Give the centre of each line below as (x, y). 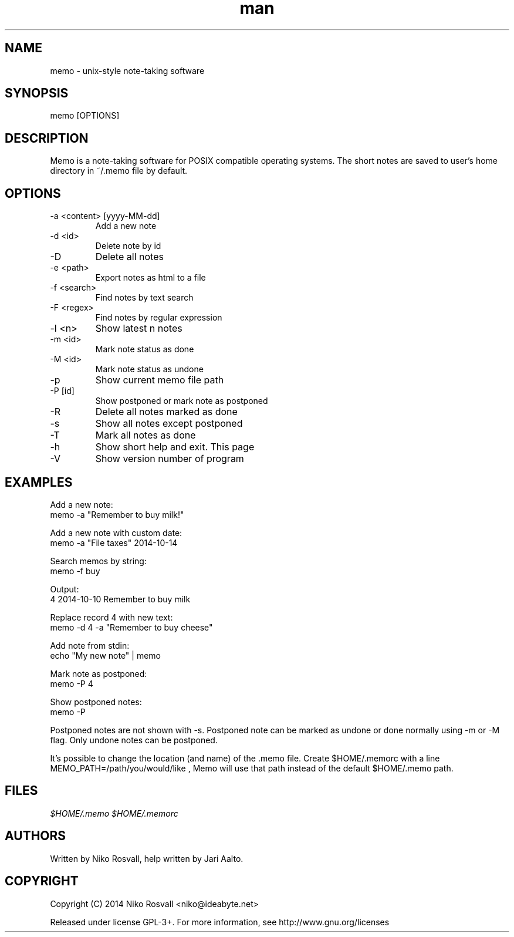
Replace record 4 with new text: (111, 617)
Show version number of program (170, 459)
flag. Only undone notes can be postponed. (134, 740)
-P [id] (62, 391)
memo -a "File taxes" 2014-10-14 (114, 542)
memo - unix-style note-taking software (127, 70)
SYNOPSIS (37, 93)
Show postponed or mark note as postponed (182, 401)
